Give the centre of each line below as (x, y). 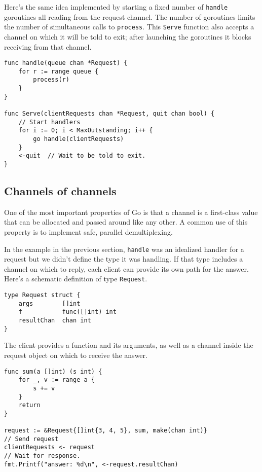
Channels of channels (60, 191)
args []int (49, 303)
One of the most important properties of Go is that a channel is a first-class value (131, 212)
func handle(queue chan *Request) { (66, 63)
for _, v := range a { (57, 380)
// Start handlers (49, 122)
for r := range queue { (59, 71)
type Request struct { (42, 295)
